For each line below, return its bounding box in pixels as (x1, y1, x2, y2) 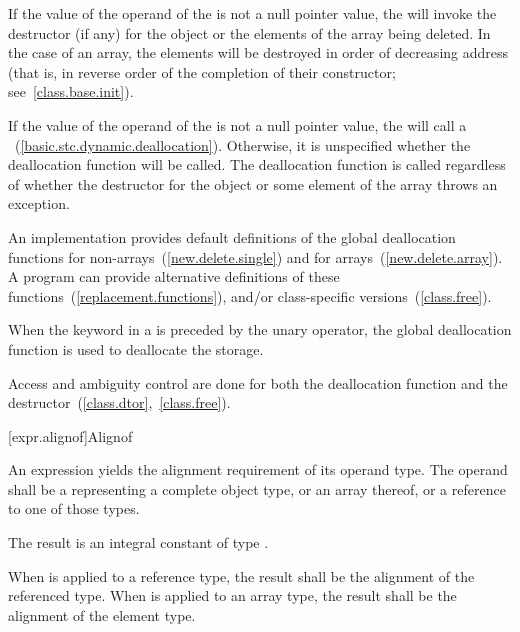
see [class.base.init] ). (8, 81, 134, 102)
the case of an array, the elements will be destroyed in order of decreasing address (8, 42, 509, 63)
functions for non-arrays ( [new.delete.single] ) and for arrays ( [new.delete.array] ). (8, 246, 503, 267)
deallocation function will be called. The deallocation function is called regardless (8, 154, 506, 175)
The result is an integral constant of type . (8, 532, 269, 553)
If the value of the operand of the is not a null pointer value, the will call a (8, 114, 467, 135)
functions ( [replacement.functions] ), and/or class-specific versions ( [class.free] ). (8, 285, 492, 306)
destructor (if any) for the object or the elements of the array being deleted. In (8, 22, 491, 43)
